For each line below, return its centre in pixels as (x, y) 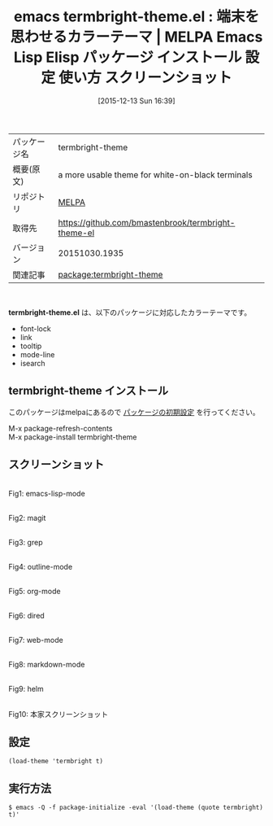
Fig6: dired (26, 615)
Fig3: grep (26, 542)
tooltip (31, 346)
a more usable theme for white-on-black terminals (156, 174)
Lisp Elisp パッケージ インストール (128, 57)
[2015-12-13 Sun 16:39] (136, 101)
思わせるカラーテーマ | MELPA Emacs (136, 37)
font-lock (35, 328)
